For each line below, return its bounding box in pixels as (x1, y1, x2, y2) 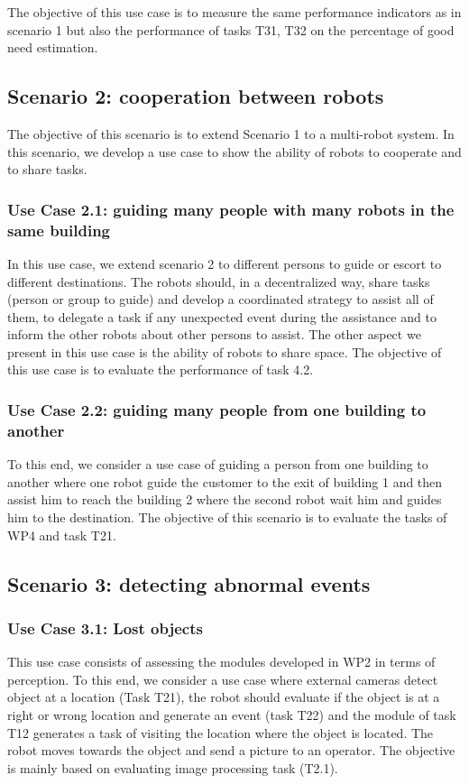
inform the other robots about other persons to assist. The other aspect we (7, 325, 421, 344)
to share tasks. (7, 160, 87, 179)
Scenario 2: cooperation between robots (7, 82, 384, 110)
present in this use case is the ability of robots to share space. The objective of (7, 342, 442, 361)
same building (7, 218, 111, 241)
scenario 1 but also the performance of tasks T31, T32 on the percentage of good (7, 20, 455, 39)
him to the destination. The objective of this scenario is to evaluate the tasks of (7, 507, 447, 526)
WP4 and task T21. (7, 525, 116, 544)
